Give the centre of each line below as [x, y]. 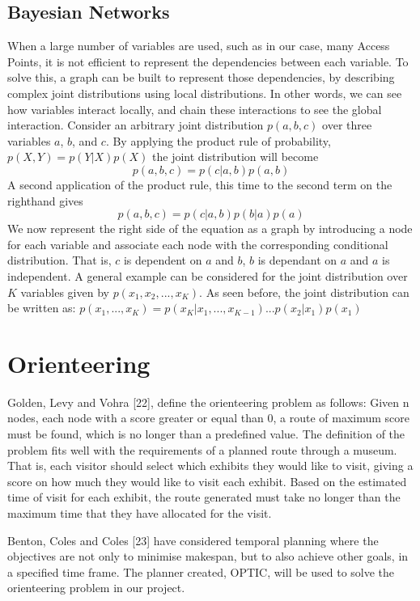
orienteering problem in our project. [96, 588]
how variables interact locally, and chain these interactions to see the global [195, 109]
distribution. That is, [59, 260]
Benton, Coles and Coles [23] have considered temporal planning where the [193, 540]
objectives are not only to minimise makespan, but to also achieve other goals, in [208, 556]
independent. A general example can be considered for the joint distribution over [208, 275]
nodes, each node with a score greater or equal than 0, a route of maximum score [209, 418]
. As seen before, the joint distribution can [304, 292]
